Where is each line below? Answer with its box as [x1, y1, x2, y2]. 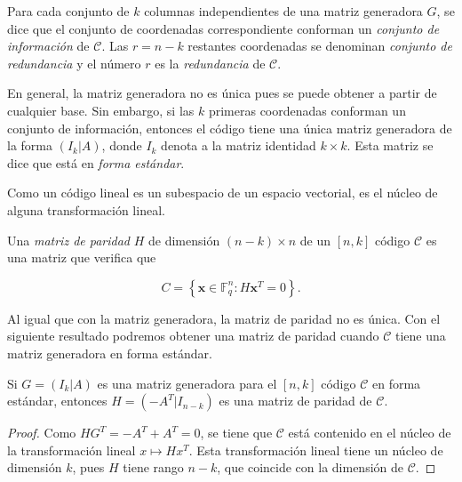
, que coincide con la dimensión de [217, 458, 403, 477]
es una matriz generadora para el [97, 374, 277, 392]
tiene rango [123, 458, 184, 477]
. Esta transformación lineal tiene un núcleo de [188, 440, 443, 459]
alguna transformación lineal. [7, 200, 165, 219]
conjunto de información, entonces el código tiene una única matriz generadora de [7, 118, 452, 137]
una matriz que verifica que [7, 248, 156, 267]
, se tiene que [200, 423, 273, 442]
